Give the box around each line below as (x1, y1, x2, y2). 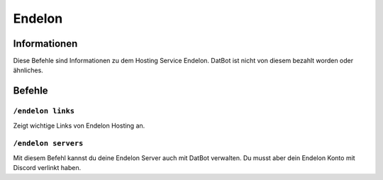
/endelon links (13, 106, 74, 116)
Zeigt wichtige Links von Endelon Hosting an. (13, 121, 145, 130)
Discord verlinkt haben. (13, 164, 82, 172)
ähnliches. (13, 66, 44, 74)
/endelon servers (13, 139, 84, 148)
